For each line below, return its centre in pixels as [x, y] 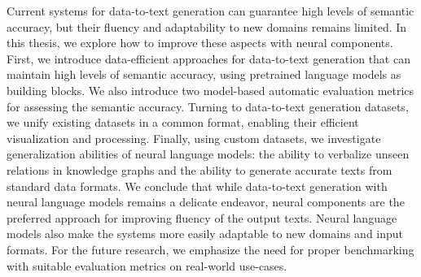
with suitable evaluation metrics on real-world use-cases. [147, 265]
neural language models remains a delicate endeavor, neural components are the [206, 202]
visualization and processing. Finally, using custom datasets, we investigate [194, 138]
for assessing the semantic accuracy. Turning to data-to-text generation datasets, [208, 106]
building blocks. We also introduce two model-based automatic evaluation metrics [210, 90]
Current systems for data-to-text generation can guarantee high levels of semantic [210, 11]
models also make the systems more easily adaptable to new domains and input [205, 234]
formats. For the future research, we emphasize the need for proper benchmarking [210, 249]
